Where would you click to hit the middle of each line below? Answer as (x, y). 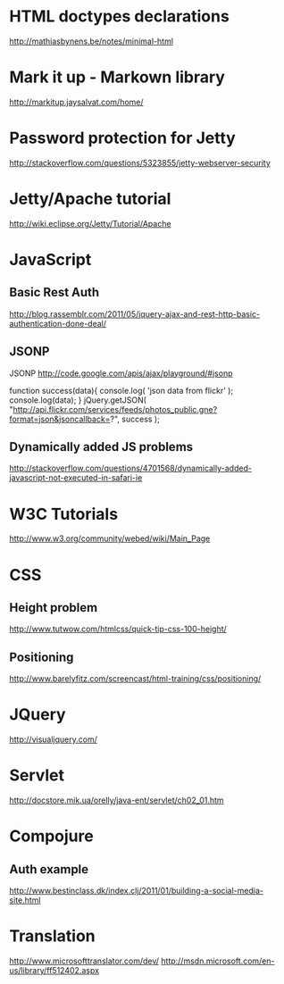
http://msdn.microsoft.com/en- (217, 961)
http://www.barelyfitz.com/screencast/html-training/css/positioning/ (135, 679)
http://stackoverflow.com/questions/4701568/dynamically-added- (131, 468)
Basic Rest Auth (54, 292)
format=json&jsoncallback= (60, 419)
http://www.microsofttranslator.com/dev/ (84, 961)
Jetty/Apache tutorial (90, 199)
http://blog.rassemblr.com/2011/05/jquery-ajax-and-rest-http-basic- (135, 313)
